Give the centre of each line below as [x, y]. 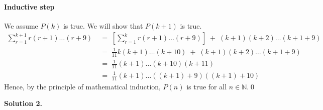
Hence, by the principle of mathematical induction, [82, 86]
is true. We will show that [103, 25]
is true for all [207, 86]
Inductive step [29, 6]
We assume [21, 25]
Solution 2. [23, 103]
